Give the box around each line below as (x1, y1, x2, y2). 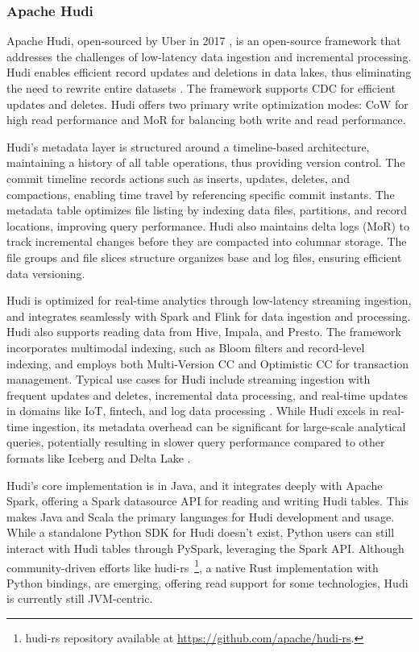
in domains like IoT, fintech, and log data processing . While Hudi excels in (6, 402, 379, 419)
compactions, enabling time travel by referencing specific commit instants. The (6, 185, 395, 202)
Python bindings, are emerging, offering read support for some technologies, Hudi (6, 574, 409, 591)
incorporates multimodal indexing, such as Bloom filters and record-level (6, 338, 365, 355)
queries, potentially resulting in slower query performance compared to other (6, 434, 385, 451)
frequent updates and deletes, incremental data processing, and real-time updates (6, 386, 408, 403)
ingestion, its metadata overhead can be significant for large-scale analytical (31, 417, 406, 434)
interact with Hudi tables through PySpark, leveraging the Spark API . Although (6, 540, 404, 557)
